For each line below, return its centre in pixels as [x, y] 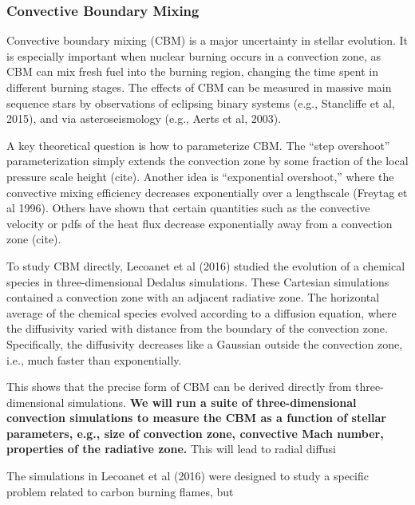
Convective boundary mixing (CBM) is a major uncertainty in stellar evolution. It [207, 40]
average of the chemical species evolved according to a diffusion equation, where [202, 312]
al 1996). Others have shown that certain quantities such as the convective [188, 208]
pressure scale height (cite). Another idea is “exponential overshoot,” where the [200, 176]
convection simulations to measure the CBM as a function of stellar [196, 418]
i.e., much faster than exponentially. [94, 359]
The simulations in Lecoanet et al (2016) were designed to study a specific [188, 476]
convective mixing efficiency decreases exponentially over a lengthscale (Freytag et [207, 192]
